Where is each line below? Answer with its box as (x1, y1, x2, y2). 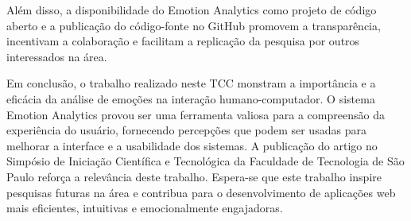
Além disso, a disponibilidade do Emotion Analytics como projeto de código (6, 2, 377, 17)
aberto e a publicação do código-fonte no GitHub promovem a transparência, (6, 17, 381, 33)
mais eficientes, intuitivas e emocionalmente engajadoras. (6, 200, 283, 216)
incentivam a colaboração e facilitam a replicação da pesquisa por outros (6, 33, 360, 49)
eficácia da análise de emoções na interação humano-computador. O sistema (6, 90, 375, 107)
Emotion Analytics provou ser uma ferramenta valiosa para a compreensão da (6, 106, 385, 122)
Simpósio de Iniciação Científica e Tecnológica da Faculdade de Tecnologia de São (6, 153, 405, 169)
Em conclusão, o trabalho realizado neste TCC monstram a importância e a (6, 75, 376, 91)
